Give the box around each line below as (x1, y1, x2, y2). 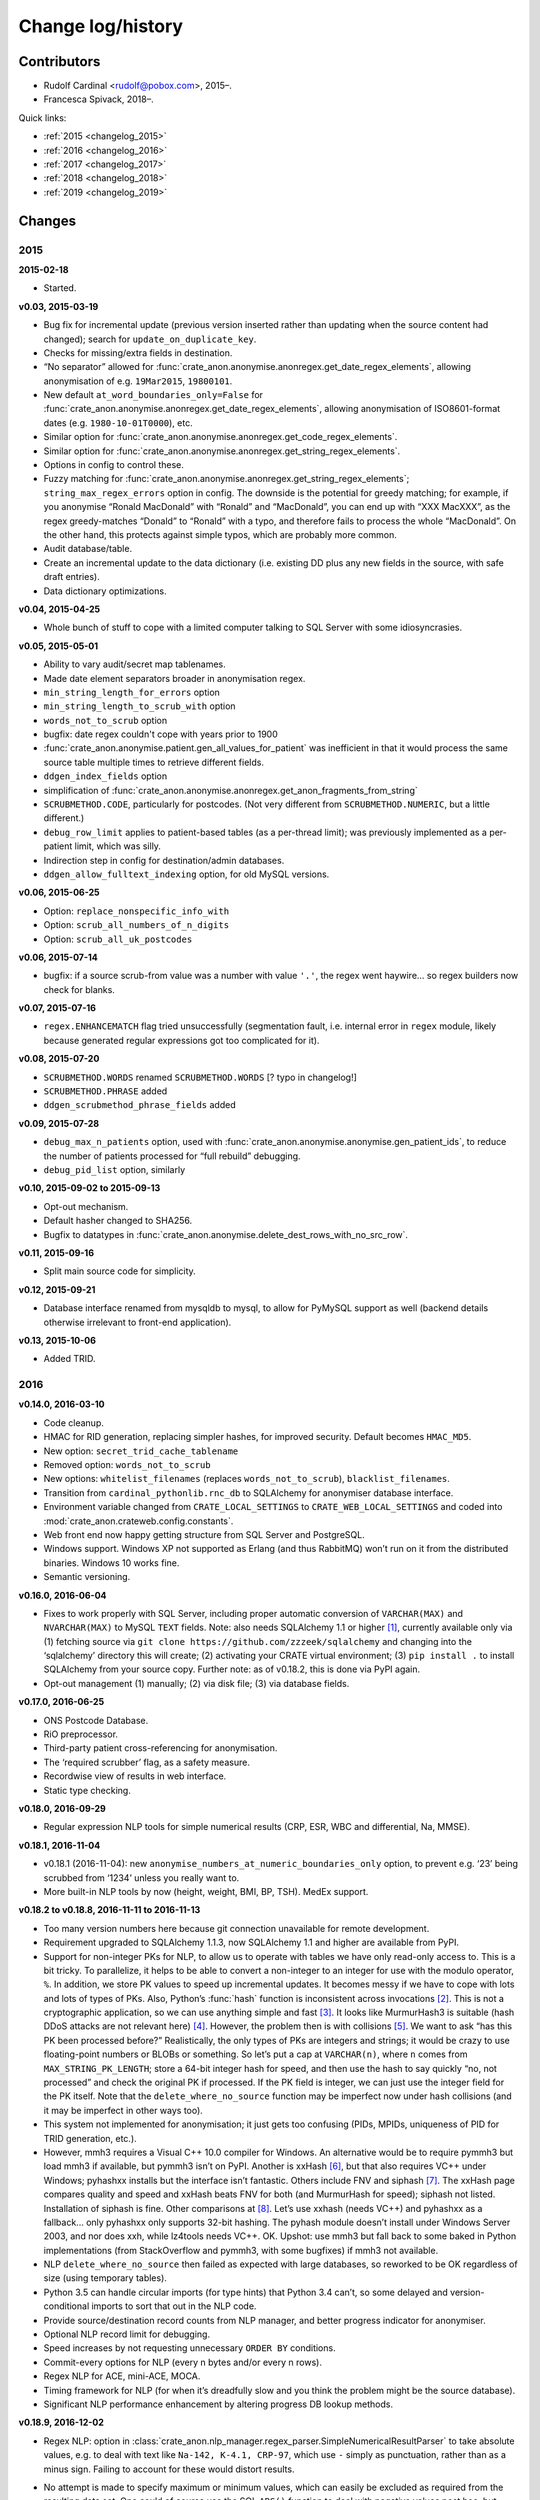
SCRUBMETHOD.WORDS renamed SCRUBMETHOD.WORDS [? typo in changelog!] (43, 1071, 357, 1083)
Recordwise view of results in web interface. (43, 1770, 227, 1782)
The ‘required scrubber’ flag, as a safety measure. (43, 1756, 250, 1768)
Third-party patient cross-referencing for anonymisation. (43, 1742, 278, 1754)
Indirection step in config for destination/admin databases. (43, 854, 285, 866)
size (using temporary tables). (43, 2272, 167, 2284)
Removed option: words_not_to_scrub (43, 1459, 211, 1470)
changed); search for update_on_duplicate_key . (43, 333, 257, 345)
